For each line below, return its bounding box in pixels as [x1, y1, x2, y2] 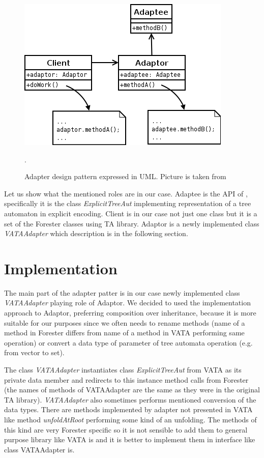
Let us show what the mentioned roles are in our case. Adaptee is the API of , [4, 188, 248, 198]
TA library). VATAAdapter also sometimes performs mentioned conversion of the [4, 394, 256, 405]
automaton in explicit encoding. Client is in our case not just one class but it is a [4, 208, 257, 218]
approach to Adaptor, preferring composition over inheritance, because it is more [4, 307, 256, 318]
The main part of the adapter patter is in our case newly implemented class [4, 287, 240, 298]
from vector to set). [4, 347, 65, 358]
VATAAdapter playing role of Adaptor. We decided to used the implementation [4, 297, 251, 308]
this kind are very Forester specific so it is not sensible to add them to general [4, 424, 248, 435]
